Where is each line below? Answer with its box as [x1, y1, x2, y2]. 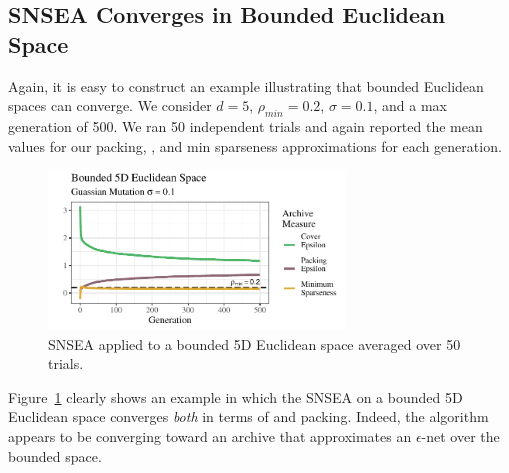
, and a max [373, 95, 447, 116]
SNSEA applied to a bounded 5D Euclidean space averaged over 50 [48, 333, 461, 354]
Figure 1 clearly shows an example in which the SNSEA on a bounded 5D [8, 386, 463, 407]
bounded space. [8, 445, 102, 466]
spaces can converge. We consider [8, 95, 212, 116]
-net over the [421, 425, 500, 446]
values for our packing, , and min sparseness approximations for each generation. [8, 135, 502, 156]
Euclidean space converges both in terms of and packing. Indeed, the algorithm [8, 406, 489, 427]
